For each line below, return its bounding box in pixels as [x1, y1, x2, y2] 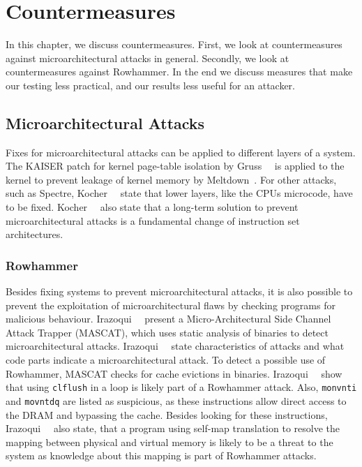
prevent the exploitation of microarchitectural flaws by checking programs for [6, 297, 335, 312]
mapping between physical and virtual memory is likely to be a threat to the [6, 434, 333, 449]
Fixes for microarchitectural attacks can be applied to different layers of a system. [6, 144, 356, 159]
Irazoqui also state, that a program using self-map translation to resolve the [6, 421, 340, 436]
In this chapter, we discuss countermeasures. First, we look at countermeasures [6, 37, 342, 52]
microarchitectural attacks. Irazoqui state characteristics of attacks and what [6, 339, 345, 353]
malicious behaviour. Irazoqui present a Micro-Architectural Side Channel [6, 311, 331, 326]
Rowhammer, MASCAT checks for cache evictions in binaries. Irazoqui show [6, 366, 342, 380]
